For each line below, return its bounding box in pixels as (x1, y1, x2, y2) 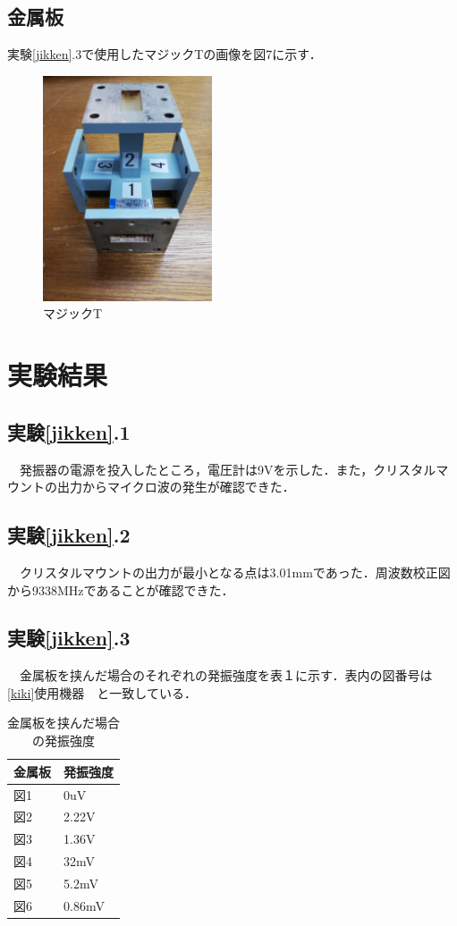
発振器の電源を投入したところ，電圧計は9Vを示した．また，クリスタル (19, 459, 436, 478)
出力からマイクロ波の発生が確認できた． (56, 477, 295, 496)
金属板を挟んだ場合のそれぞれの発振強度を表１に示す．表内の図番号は (19, 666, 433, 685)
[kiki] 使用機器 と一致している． (7, 683, 197, 702)
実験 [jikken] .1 (7, 417, 131, 445)
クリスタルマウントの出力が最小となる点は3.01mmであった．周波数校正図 (19, 562, 451, 581)
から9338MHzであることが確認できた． (7, 580, 234, 599)
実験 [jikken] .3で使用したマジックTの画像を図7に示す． (7, 45, 322, 63)
